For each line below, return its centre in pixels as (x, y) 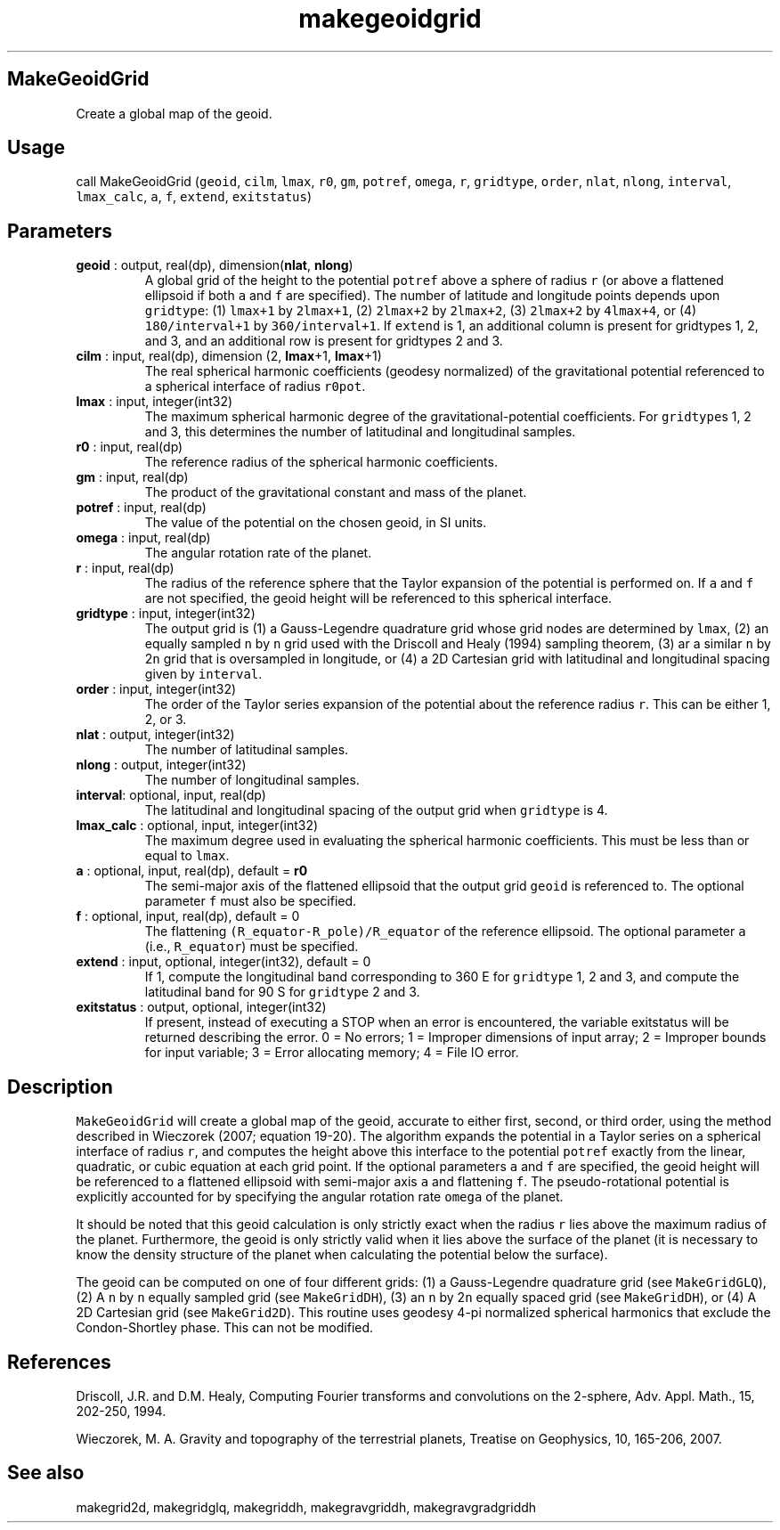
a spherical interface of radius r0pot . (255, 387)
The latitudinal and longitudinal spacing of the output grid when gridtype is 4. (376, 810)
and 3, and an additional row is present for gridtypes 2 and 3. (324, 341)
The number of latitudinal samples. (247, 750)
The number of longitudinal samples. (252, 780)
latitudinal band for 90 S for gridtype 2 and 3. (282, 992)
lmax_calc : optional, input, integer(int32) (197, 826)
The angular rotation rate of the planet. (258, 553)
